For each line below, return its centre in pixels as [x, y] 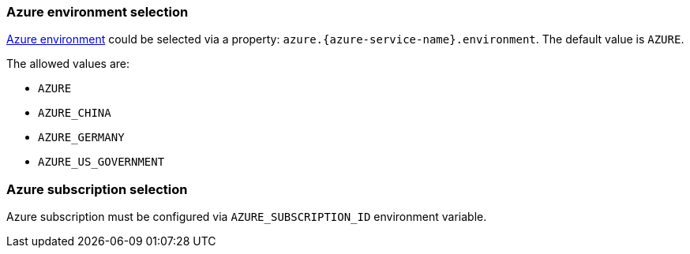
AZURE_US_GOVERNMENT [101, 162]
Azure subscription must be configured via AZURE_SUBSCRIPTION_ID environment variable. [247, 217]
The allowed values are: [68, 64]
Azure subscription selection [97, 189]
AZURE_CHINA [75, 113]
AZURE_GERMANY [81, 138]
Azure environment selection [97, 12]
